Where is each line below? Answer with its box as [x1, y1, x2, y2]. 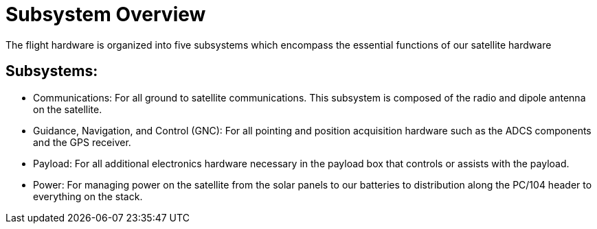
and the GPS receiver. [33, 136, 131, 148]
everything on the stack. [33, 190, 143, 202]
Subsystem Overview [5, 3, 206, 26]
